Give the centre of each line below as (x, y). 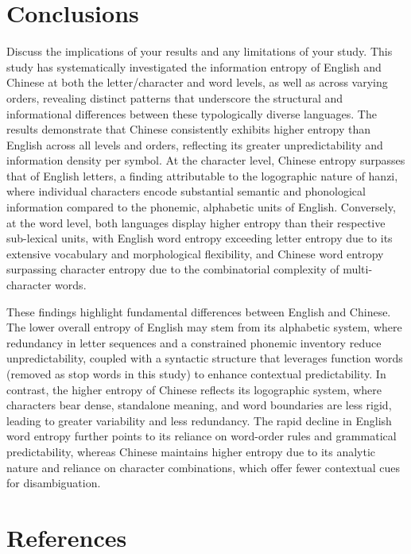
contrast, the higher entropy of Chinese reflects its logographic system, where (194, 389)
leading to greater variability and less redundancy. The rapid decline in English (199, 420)
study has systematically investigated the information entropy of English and (194, 66)
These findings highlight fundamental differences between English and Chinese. (199, 311)
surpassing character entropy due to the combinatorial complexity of (173, 269)
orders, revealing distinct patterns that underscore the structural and (175, 97)
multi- (358, 269)
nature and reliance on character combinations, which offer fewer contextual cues (204, 467)
